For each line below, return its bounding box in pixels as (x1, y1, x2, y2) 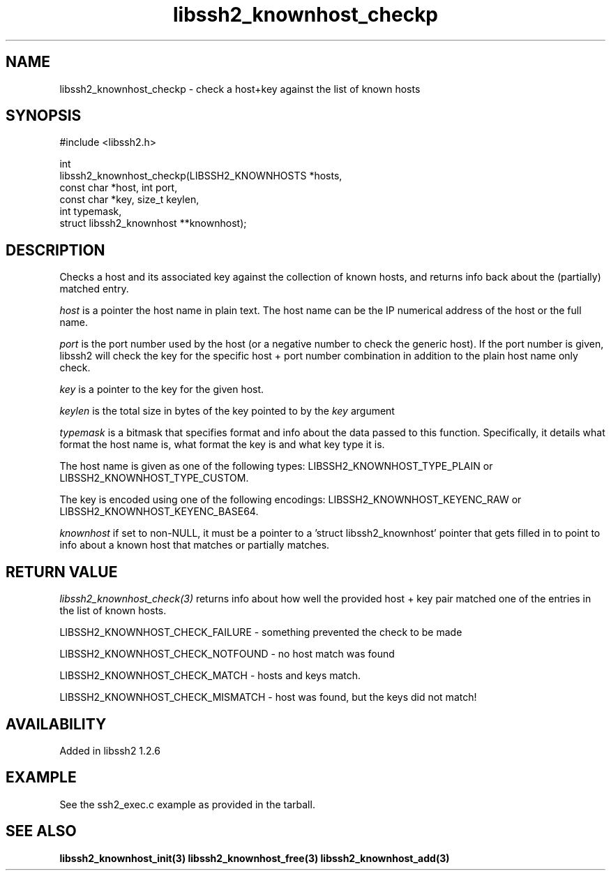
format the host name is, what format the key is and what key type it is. (59, 438, 385, 451)
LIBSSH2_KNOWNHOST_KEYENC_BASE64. (59, 505, 259, 518)
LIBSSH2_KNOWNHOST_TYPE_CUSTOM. (59, 472, 249, 484)
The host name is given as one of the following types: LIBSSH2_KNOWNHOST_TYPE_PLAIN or (59, 460, 493, 473)
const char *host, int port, (59, 181, 178, 194)
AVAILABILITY (6, 715, 107, 733)
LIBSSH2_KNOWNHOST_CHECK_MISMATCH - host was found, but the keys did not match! (59, 691, 477, 704)
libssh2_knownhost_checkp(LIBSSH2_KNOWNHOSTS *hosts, (59, 170, 342, 182)
